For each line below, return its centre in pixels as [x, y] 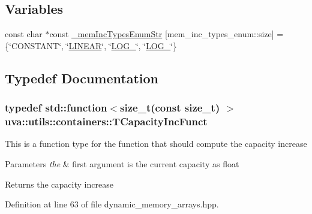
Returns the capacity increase [59, 184]
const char [24, 34]
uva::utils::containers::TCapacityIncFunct [106, 121]
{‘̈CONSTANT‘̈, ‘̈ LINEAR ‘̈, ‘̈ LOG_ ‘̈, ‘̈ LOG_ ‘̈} [91, 45]
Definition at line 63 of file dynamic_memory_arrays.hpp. [112, 204]
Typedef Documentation [82, 78]
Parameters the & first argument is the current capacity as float [122, 163]
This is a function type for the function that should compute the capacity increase [156, 144]
